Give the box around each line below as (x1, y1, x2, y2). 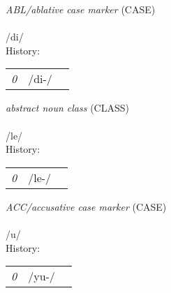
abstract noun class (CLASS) (6, 100, 129, 115)
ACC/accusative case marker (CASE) (6, 199, 167, 213)
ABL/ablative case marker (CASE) (6, 2, 156, 16)
